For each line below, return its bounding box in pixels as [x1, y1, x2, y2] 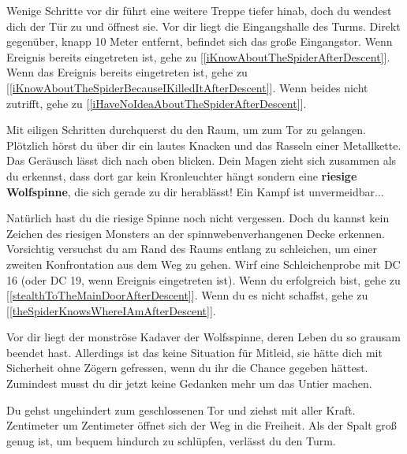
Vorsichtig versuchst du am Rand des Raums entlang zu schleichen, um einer [6, 240, 377, 257]
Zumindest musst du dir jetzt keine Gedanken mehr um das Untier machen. [6, 375, 372, 392]
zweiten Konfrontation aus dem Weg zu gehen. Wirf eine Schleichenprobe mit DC [6, 255, 401, 272]
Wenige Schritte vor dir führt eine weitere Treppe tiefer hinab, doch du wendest [6, 2, 392, 18]
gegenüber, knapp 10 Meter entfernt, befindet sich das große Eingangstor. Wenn [6, 33, 393, 50]
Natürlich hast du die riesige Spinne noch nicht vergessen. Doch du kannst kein [6, 210, 390, 226]
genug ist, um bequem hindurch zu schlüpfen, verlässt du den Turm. [6, 432, 336, 448]
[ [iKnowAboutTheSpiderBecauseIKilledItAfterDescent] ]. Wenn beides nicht [6, 79, 368, 95]
